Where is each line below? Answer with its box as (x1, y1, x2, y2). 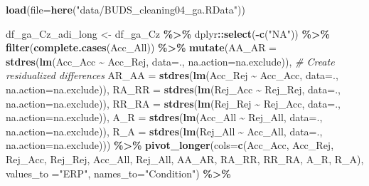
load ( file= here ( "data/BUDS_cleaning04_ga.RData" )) (6, 2, 245, 16)
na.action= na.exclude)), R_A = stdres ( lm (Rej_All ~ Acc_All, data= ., (6, 123, 323, 138)
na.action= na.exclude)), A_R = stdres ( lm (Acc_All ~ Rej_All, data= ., (6, 110, 323, 125)
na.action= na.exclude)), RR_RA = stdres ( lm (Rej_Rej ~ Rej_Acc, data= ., (6, 95, 341, 110)
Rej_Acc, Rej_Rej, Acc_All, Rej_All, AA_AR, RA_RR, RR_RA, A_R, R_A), (6, 151, 364, 166)
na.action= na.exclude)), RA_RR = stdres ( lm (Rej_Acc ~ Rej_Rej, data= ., (6, 81, 341, 96)
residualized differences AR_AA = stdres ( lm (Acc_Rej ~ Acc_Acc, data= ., (6, 68, 338, 83)
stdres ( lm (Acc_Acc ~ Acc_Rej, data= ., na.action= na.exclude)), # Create (6, 53, 335, 68)
